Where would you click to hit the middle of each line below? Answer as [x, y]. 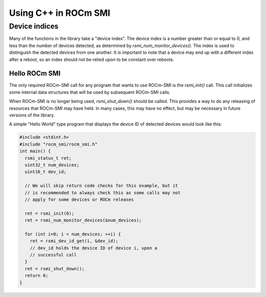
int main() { [35, 151]
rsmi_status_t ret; [48, 158]
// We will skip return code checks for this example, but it [101, 186]
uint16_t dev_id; [46, 172]
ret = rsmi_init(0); [50, 213]
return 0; [37, 276]
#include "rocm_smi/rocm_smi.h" [59, 144]
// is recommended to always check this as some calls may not [103, 192]
